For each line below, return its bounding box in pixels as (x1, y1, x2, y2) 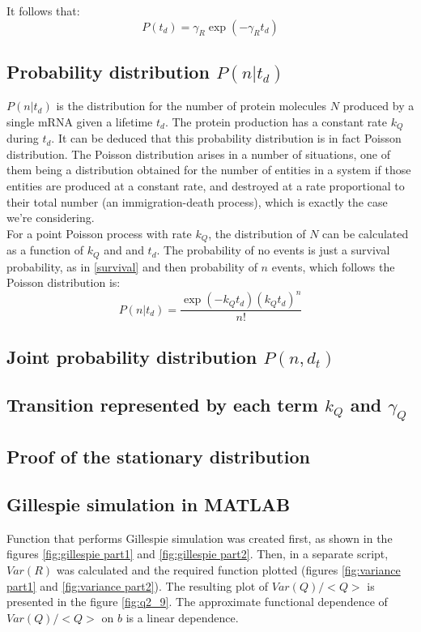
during (6, 130, 39, 147)
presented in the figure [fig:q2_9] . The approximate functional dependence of (6, 593, 388, 610)
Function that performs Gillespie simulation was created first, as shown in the (6, 529, 393, 546)
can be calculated (322, 224, 409, 241)
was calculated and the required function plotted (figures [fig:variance (56, 561, 401, 578)
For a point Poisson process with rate (6, 224, 192, 241)
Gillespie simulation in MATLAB (6, 491, 291, 516)
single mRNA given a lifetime (6, 113, 153, 130)
